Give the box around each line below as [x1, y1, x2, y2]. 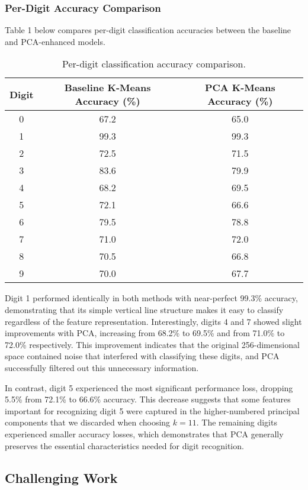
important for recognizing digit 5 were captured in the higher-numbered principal [5, 404, 300, 417]
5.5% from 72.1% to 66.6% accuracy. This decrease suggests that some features [5, 393, 291, 405]
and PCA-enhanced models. [5, 35, 105, 47]
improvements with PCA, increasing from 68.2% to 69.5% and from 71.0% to [5, 327, 285, 339]
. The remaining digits [196, 416, 277, 428]
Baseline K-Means [64, 80, 151, 95]
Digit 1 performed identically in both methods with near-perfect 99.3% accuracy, [5, 292, 298, 304]
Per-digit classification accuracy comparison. [62, 57, 246, 71]
